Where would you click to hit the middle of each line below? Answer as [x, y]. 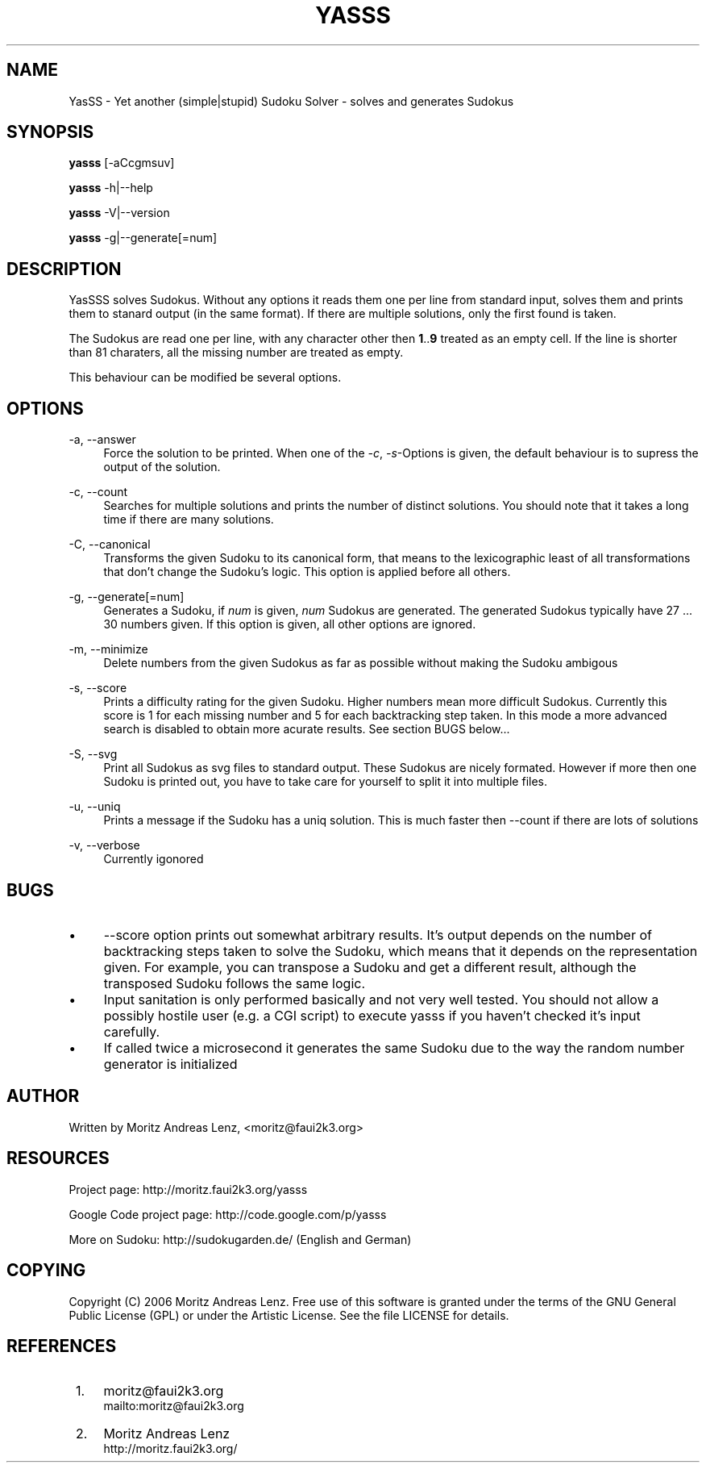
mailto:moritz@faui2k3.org [174, 1406]
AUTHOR [43, 1096]
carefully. [132, 1031]
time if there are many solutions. [189, 520]
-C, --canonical [110, 545]
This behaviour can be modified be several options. [205, 378]
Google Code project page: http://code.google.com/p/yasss [228, 1214]
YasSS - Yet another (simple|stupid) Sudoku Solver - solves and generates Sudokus [291, 101]
